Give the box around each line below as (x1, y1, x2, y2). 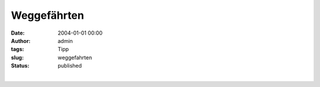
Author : (11, 37, 31, 44)
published (57, 62, 82, 69)
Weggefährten (11, 9, 84, 22)
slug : (11, 53, 24, 61)
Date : (11, 29, 25, 36)
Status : (11, 62, 30, 69)
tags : (11, 46, 24, 53)
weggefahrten (57, 53, 92, 61)
